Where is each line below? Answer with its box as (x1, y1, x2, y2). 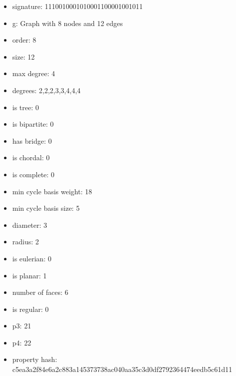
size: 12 (12, 51, 35, 62)
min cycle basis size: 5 (12, 203, 80, 213)
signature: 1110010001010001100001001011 (12, 1, 143, 11)
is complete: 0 (12, 169, 54, 179)
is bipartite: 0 (12, 119, 54, 129)
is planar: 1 (12, 270, 47, 280)
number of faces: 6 (12, 287, 68, 297)
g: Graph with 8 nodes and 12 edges (12, 18, 123, 28)
